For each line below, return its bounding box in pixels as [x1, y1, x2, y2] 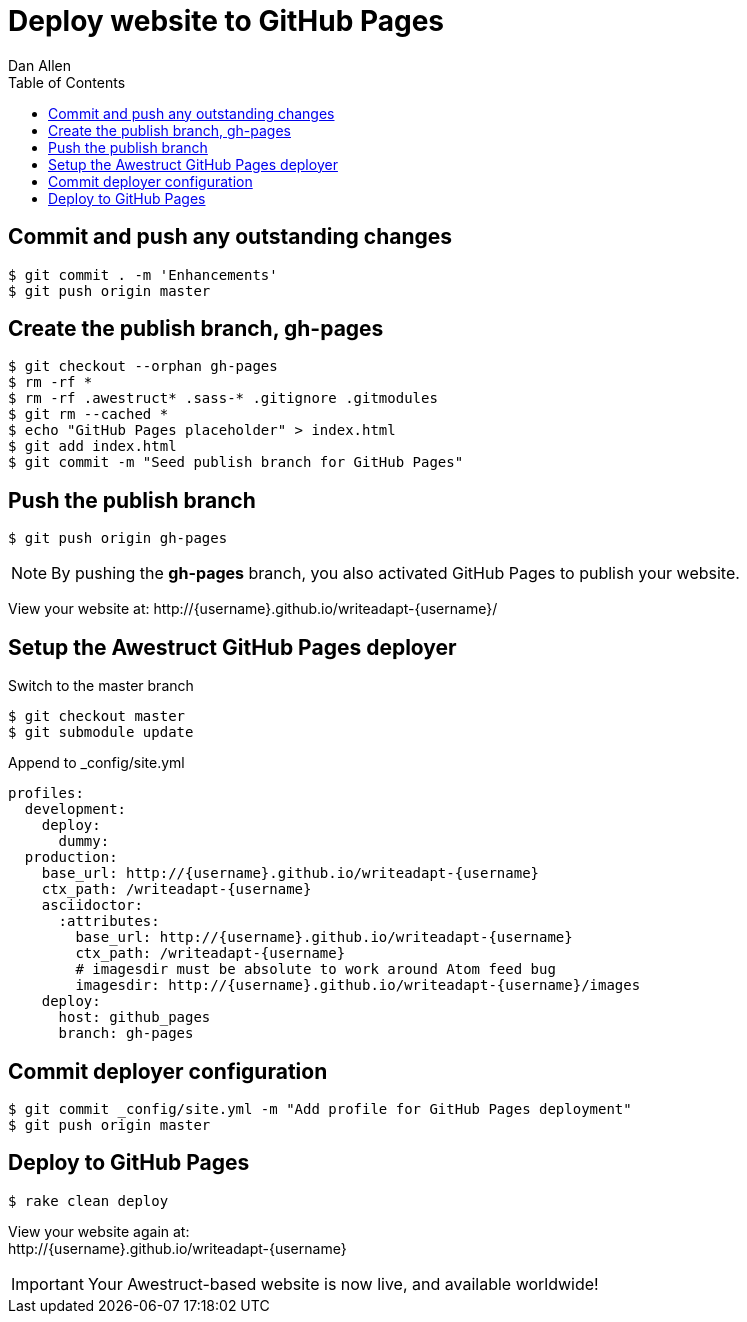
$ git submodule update [8, 724, 194, 741]
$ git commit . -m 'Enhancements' [8, 266, 278, 283]
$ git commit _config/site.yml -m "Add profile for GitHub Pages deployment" [8, 1100, 632, 1117]
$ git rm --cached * [8, 406, 169, 423]
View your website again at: [8, 1222, 190, 1240]
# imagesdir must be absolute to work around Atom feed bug [75, 961, 556, 978]
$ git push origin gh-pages [8, 530, 228, 547]
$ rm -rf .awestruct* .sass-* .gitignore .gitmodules [8, 390, 438, 407]
